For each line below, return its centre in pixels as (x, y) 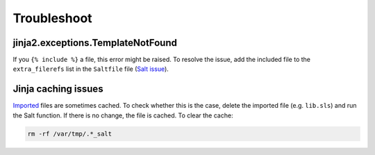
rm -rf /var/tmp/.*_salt (70, 133)
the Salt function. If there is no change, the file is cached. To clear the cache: (123, 115)
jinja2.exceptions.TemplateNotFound (95, 43)
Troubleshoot (53, 18)
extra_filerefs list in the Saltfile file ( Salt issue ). (91, 69)
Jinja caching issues (58, 89)
